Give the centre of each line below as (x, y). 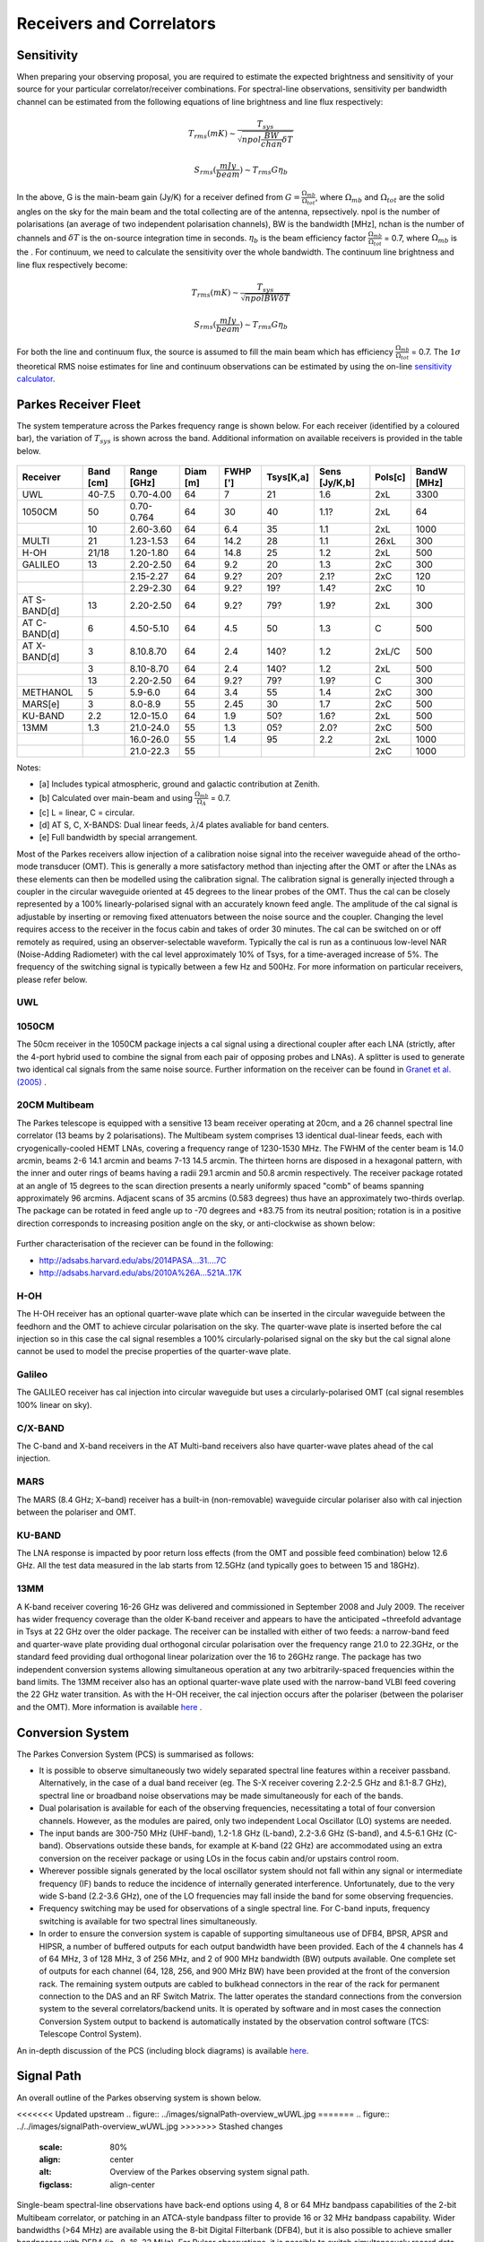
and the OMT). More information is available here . (109, 1707)
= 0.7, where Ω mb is (420, 239)
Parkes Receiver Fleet (78, 404)
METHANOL (48, 692)
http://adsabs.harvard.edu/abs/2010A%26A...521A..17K (140, 1273)
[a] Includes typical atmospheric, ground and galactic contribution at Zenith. (179, 784)
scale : (51, 2147)
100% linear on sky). (55, 1404)
